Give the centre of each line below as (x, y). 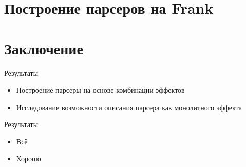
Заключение (44, 48)
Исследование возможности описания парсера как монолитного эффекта (129, 107)
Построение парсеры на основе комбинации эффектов (100, 90)
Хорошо (29, 159)
